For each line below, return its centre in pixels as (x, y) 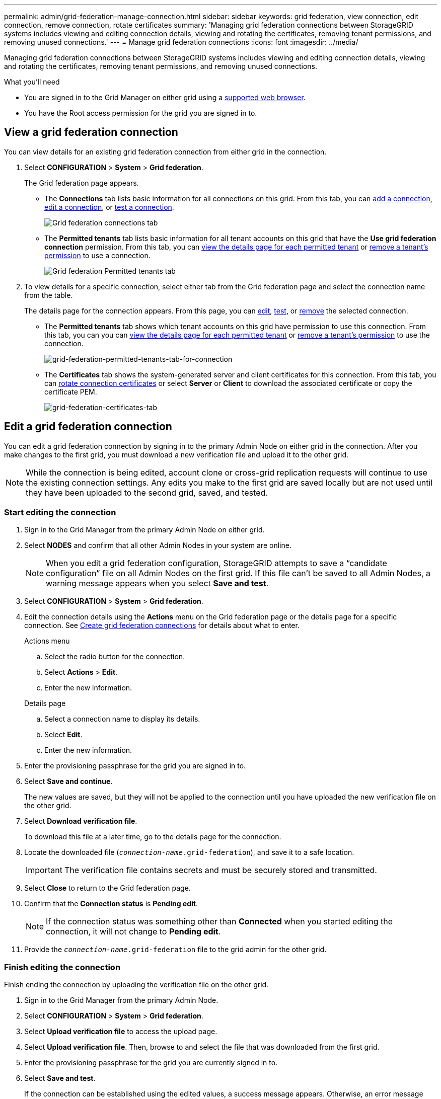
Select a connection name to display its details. (122, 719)
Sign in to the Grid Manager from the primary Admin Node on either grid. (144, 530)
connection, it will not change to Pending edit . (133, 932)
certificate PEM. (71, 391)
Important (44, 870)
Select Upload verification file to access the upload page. (121, 1032)
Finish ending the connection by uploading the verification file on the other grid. (136, 985)
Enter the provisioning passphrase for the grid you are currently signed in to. (151, 1063)
